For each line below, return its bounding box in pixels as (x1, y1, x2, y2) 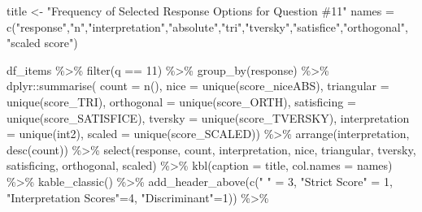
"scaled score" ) (7, 34, 78, 51)
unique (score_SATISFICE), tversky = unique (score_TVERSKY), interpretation (7, 109, 410, 126)
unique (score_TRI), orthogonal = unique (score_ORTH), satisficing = (7, 93, 356, 110)
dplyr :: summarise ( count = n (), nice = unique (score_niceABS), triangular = (7, 77, 389, 94)
